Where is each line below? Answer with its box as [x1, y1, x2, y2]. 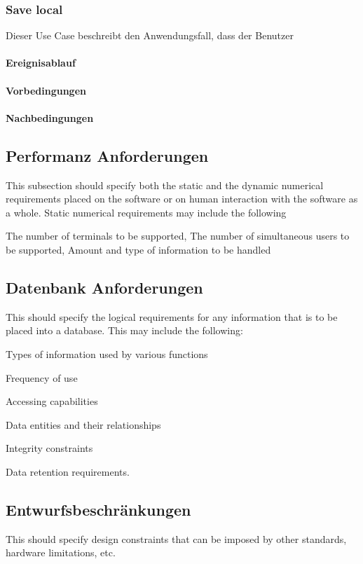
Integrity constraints [6, 441, 93, 455]
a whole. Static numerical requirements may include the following [6, 205, 287, 219]
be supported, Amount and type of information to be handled [6, 242, 271, 256]
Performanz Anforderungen [6, 144, 209, 166]
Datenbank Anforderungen [6, 276, 203, 298]
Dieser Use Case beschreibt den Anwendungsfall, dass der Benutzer [6, 28, 294, 43]
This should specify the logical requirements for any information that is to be [6, 309, 338, 324]
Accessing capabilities [6, 394, 98, 408]
